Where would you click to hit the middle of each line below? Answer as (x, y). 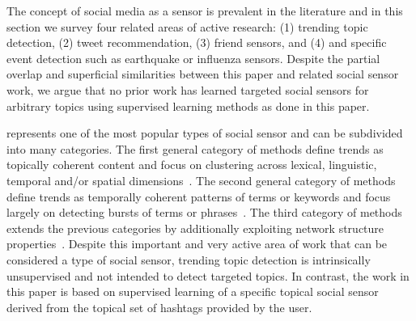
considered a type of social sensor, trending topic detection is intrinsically (189, 259)
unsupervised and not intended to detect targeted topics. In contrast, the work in (208, 275)
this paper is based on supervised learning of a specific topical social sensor (193, 291)
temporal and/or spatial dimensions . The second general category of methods (201, 180)
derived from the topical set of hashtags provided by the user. (159, 307)
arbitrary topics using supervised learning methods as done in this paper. (188, 106)
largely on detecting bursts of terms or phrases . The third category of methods (204, 212)
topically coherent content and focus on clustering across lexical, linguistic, (192, 165)
